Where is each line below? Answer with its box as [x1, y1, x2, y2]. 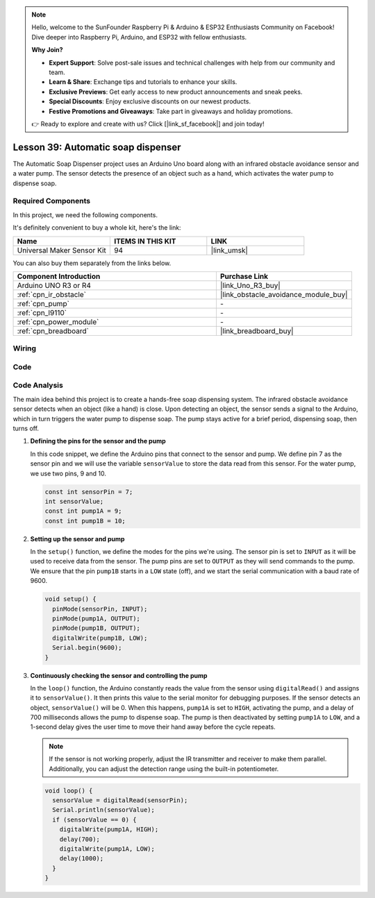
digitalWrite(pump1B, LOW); [52, 634, 148, 642]
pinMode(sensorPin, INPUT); [52, 604, 148, 613]
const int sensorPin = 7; [44, 488, 133, 495]
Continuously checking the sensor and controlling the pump [30, 671, 208, 679]
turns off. [12, 424, 40, 432]
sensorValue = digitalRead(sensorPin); [52, 797, 188, 804]
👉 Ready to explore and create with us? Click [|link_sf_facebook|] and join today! [31, 119, 265, 128]
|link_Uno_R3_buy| [219, 280, 281, 290]
